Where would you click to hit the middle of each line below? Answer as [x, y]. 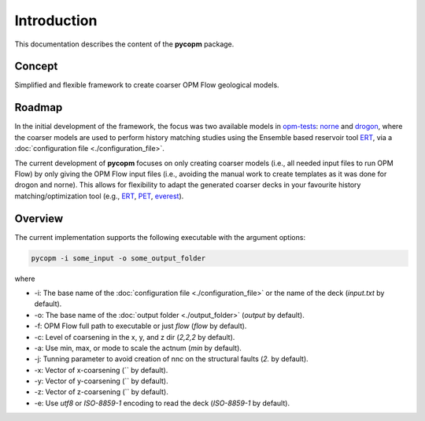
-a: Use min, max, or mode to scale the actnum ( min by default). [138, 348]
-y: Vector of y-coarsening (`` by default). [101, 381]
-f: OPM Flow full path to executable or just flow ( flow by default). [140, 326]
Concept [36, 66]
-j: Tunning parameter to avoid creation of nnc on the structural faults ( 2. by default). [171, 359]
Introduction [56, 20]
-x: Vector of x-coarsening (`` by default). [101, 370]
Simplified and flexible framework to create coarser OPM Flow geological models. [147, 85]
